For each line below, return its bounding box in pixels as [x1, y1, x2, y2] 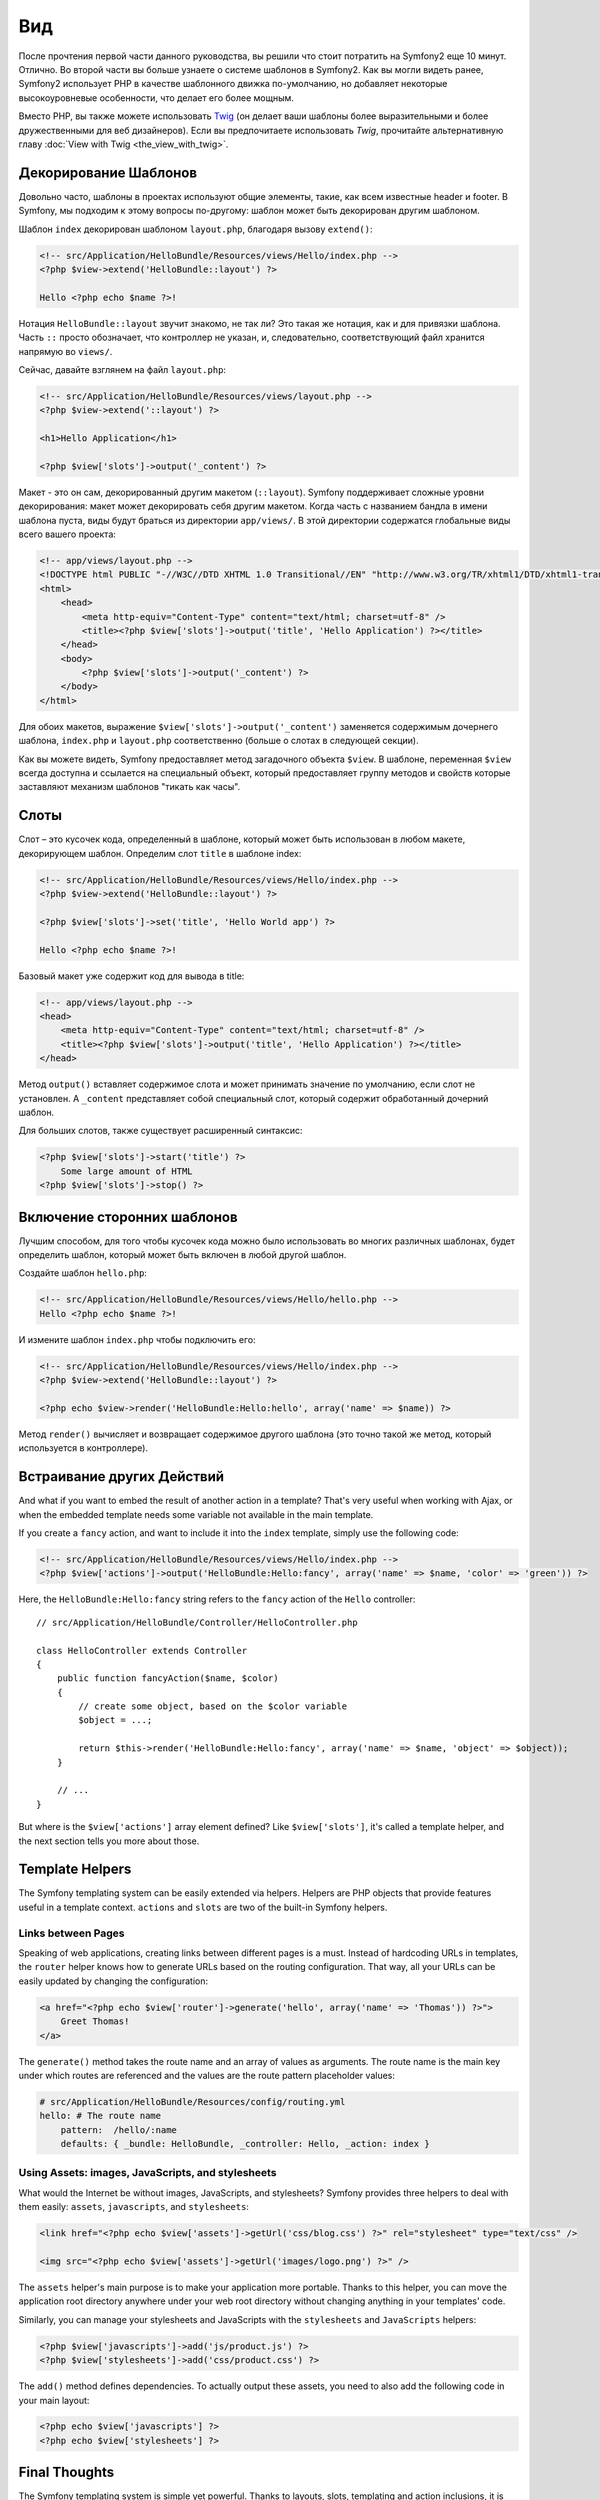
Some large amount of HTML [60, 1165, 194, 1177]
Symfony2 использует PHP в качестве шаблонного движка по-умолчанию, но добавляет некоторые [18, 78, 448, 90]
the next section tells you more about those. [18, 1835, 200, 1847]
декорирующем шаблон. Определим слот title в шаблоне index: [18, 847, 302, 859]
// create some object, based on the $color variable [78, 1701, 348, 1712]
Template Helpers [18, 1861, 132, 1878]
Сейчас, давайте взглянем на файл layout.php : [18, 363, 227, 375]
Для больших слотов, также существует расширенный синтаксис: [18, 1125, 303, 1137]
